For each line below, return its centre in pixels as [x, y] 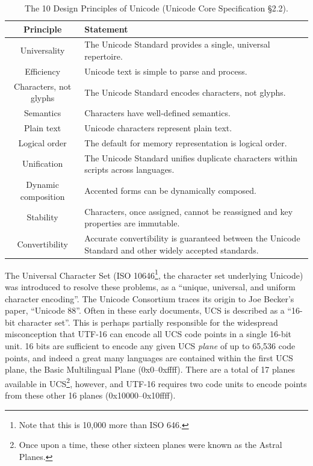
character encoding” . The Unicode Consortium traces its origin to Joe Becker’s [150, 298]
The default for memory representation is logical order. [186, 142]
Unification [42, 163]
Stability [42, 217]
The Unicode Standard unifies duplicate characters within [191, 157]
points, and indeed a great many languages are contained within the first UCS [149, 357]
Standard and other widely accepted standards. [172, 250]
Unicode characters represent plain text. [158, 128]
